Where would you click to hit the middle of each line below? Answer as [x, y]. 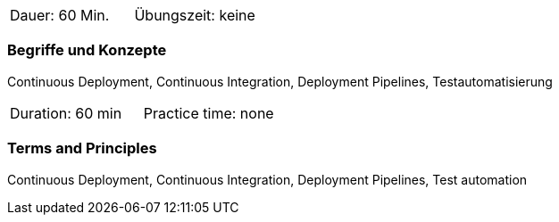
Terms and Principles [82, 148]
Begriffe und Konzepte [87, 50]
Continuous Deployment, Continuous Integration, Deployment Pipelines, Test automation [267, 179]
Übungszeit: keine [195, 15]
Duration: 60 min [66, 113]
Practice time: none [209, 113]
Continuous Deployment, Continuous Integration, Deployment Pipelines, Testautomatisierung [280, 81]
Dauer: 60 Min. [60, 15]
